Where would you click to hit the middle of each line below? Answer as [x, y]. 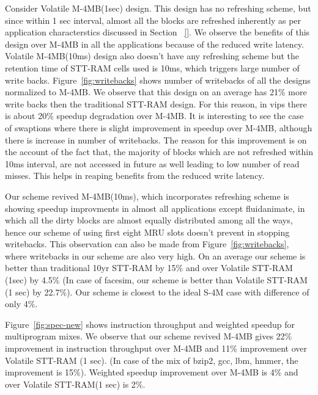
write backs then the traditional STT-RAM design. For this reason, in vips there [156, 103]
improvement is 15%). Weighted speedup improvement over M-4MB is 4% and [152, 372]
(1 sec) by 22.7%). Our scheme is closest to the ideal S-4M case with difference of [157, 292]
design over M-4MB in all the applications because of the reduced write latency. [154, 44]
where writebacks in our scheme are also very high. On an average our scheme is [155, 255]
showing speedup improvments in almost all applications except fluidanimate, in [155, 208]
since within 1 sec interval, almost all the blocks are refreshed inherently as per [153, 20]
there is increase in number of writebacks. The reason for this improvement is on [156, 140]
